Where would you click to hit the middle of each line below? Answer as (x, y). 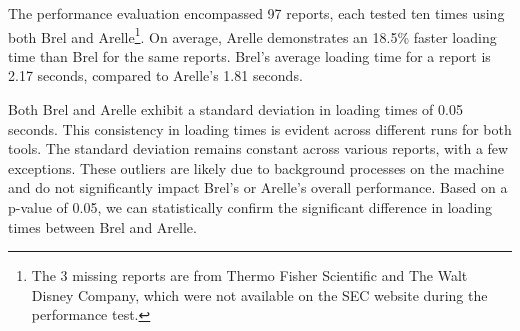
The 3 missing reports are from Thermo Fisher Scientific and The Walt (249, 275)
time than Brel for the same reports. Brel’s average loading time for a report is (249, 55)
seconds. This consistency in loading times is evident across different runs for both (260, 128)
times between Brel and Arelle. (102, 226)
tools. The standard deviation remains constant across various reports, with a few (258, 148)
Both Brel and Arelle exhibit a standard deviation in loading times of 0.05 (235, 109)
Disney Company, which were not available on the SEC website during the (259, 294)
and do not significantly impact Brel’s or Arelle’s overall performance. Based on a (258, 187)
